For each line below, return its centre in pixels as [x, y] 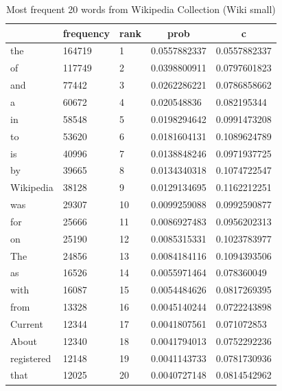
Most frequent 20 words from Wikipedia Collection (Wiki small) [141, 9]
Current [27, 323]
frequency [86, 33]
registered [31, 358]
